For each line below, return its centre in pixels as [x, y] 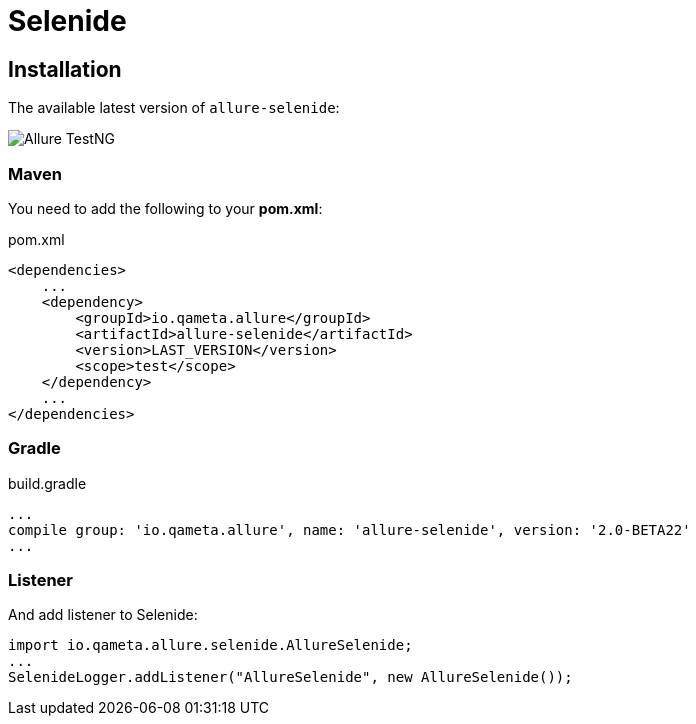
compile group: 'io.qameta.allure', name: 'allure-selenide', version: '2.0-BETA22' [349, 529]
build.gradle [47, 483]
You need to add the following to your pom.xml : [165, 208]
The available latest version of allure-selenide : [174, 108]
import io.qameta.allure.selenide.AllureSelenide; [210, 645]
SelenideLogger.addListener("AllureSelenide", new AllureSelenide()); [290, 677]
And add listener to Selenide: [103, 615]
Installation [65, 69]
